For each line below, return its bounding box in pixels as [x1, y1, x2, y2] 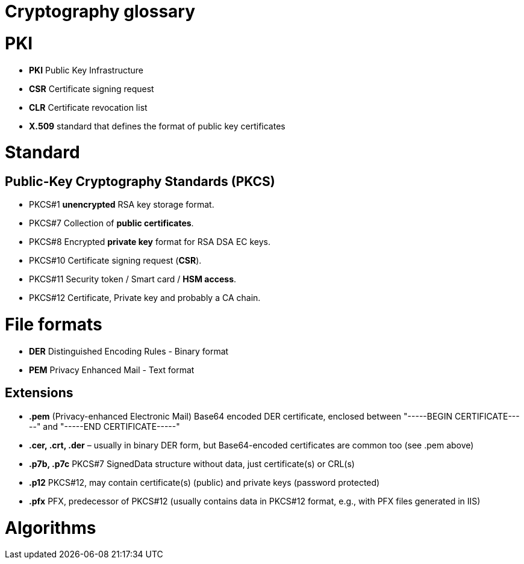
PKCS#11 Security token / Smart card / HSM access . [29, 274, 237, 285]
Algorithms [5, 517, 96, 538]
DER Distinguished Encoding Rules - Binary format [29, 346, 229, 356]
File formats [5, 314, 102, 335]
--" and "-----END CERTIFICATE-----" [29, 421, 180, 432]
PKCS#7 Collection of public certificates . [29, 218, 194, 229]
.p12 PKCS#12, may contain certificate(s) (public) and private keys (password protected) [29, 477, 380, 488]
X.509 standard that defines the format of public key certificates [29, 120, 285, 131]
